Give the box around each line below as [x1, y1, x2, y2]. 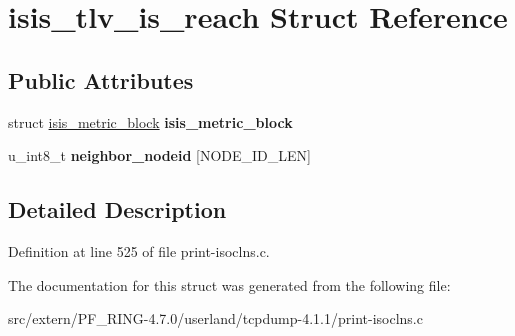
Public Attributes [8, 64, 194, 95]
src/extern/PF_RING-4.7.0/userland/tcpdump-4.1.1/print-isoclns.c [8, 308, 423, 329]
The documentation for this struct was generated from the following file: [8, 274, 451, 295]
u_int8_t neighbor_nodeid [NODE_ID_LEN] [8, 145, 311, 166]
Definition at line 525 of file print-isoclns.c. [8, 240, 270, 261]
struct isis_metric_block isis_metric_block [8, 111, 293, 132]
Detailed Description [8, 194, 227, 225]
